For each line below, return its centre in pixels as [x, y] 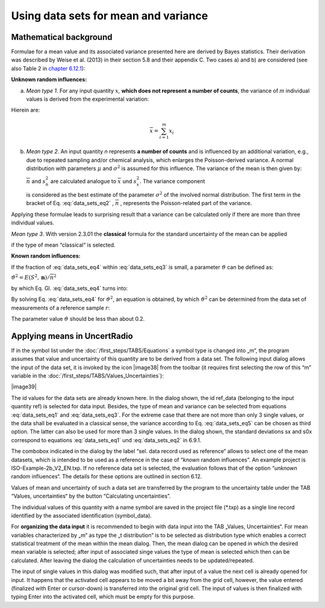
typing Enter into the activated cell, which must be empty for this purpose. [103, 597]
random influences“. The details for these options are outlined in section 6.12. [107, 477]
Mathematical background [62, 37]
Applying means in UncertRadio [72, 336]
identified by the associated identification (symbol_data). [82, 515]
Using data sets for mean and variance [110, 16]
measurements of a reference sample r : [60, 308]
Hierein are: [26, 110]
